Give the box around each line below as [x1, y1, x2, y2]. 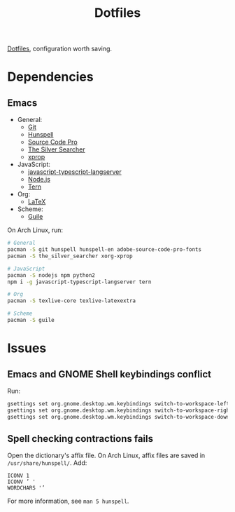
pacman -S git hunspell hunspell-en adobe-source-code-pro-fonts [7, 246, 201, 253]
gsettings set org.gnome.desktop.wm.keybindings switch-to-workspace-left [7, 400, 230, 407]
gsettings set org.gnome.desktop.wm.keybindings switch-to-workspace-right [7, 407, 233, 414]
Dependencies [7, 69, 94, 85]
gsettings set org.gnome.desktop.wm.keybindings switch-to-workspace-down [7, 413, 230, 420]
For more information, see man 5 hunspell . [7, 497, 129, 506]
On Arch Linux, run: [7, 226, 64, 234]
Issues [7, 340, 47, 356]
